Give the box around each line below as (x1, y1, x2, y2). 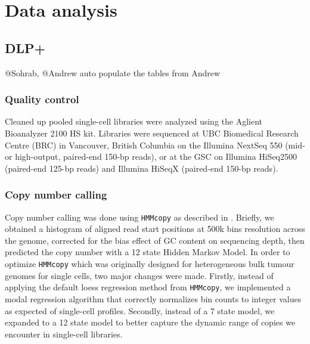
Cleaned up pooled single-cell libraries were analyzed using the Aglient (5, 115, 263, 128)
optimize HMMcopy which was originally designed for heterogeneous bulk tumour (5, 258, 294, 270)
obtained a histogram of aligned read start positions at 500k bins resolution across (5, 222, 305, 235)
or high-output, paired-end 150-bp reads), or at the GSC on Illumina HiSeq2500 (5, 150, 297, 163)
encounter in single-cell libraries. (5, 327, 123, 340)
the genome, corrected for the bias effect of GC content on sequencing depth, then (5, 234, 305, 246)
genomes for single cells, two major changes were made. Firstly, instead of (5, 269, 274, 281)
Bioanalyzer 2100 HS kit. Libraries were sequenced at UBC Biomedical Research (5, 126, 299, 139)
